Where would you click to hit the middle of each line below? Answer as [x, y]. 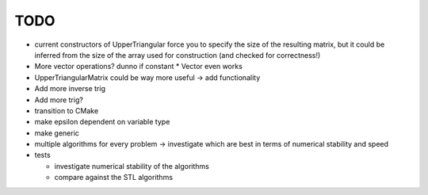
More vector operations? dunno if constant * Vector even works [139, 67]
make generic [57, 133]
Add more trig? [59, 100]
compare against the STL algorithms [114, 178]
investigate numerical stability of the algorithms [132, 166]
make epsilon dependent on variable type [102, 122]
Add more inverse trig [70, 89]
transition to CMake [67, 110]
